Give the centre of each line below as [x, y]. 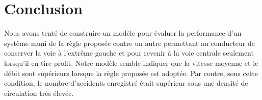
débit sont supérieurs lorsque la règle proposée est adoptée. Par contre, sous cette [131, 73]
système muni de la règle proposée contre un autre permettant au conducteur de [129, 43]
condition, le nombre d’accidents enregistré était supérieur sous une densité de [126, 83]
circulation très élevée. [39, 93]
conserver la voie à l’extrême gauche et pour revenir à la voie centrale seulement [129, 53]
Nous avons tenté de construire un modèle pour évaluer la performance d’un [123, 33]
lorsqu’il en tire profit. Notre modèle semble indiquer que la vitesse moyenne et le [131, 62]
